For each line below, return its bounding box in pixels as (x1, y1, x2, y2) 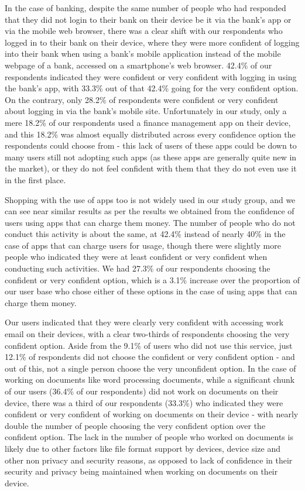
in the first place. (5, 173, 66, 186)
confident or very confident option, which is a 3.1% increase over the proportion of (5, 273, 300, 286)
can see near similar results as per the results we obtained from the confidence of (5, 205, 294, 217)
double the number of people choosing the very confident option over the (5, 419, 266, 431)
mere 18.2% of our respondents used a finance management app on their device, (5, 116, 291, 128)
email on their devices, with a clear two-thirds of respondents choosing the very (5, 328, 290, 340)
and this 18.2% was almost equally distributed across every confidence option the (5, 128, 296, 140)
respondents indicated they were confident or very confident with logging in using (5, 70, 297, 83)
